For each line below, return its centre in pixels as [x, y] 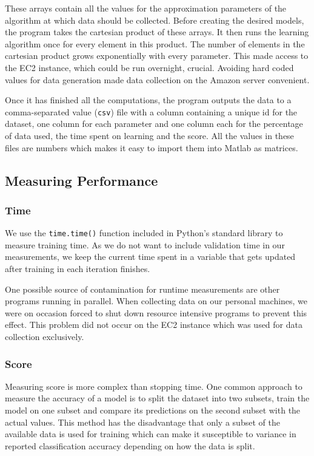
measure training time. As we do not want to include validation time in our [145, 244]
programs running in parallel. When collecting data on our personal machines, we [156, 301]
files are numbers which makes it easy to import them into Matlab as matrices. [152, 147]
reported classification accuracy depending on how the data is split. [130, 445]
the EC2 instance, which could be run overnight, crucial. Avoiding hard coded [149, 67]
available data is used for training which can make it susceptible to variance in [151, 434]
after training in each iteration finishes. [78, 269]
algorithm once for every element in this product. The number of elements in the [155, 43]
